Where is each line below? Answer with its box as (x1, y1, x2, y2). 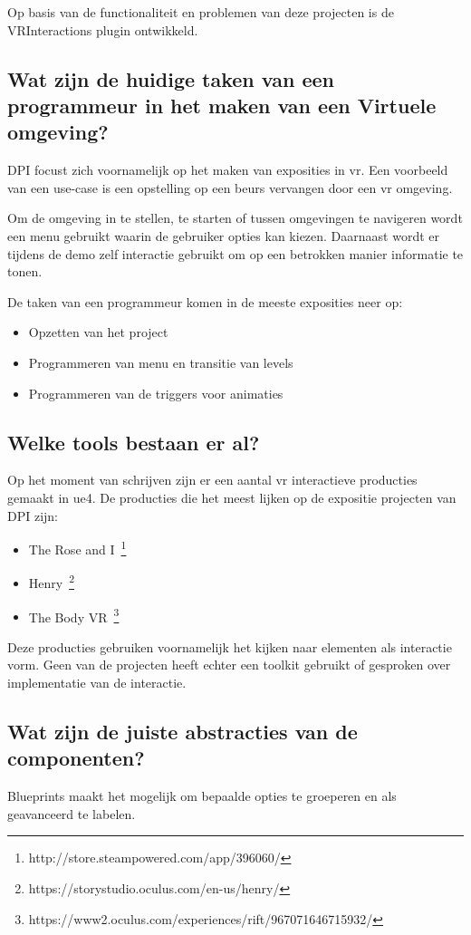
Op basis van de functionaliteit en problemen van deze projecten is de (7, 3, 394, 21)
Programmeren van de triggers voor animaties (28, 383, 284, 402)
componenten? (7, 744, 145, 772)
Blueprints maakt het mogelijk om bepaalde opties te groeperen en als (7, 786, 397, 805)
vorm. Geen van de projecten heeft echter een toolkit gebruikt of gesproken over (7, 655, 451, 674)
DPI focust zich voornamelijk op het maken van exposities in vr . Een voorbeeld (7, 160, 448, 179)
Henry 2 (28, 571, 75, 592)
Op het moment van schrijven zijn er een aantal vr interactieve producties (7, 470, 418, 489)
